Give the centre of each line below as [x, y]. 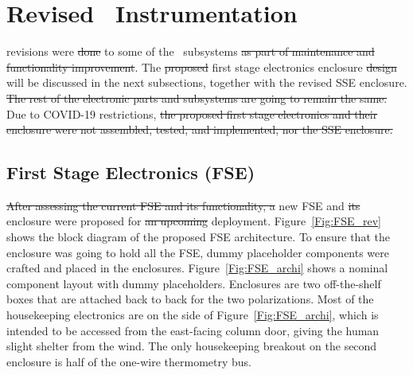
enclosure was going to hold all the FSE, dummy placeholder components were [198, 252]
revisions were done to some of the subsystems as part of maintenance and [191, 51]
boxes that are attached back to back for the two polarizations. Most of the [190, 299]
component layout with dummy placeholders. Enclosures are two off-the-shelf [194, 283]
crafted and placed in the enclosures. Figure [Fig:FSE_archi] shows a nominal [197, 268]
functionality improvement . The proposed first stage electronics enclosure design [202, 66]
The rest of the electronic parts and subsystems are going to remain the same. [197, 98]
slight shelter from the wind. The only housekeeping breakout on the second [192, 346]
